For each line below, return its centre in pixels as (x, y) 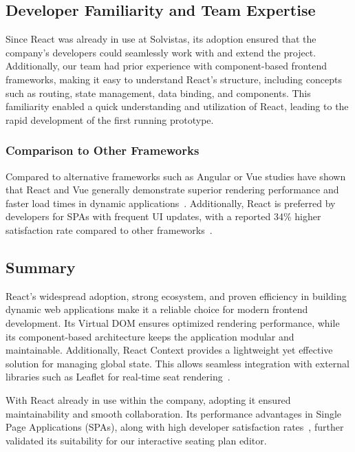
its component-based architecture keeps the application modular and (150, 336)
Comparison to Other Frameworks (103, 150)
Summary (41, 267)
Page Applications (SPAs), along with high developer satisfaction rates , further (175, 427)
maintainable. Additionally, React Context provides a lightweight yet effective (169, 350)
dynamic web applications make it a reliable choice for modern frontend (157, 309)
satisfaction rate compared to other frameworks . (109, 229)
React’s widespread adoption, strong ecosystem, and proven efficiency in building (176, 295)
